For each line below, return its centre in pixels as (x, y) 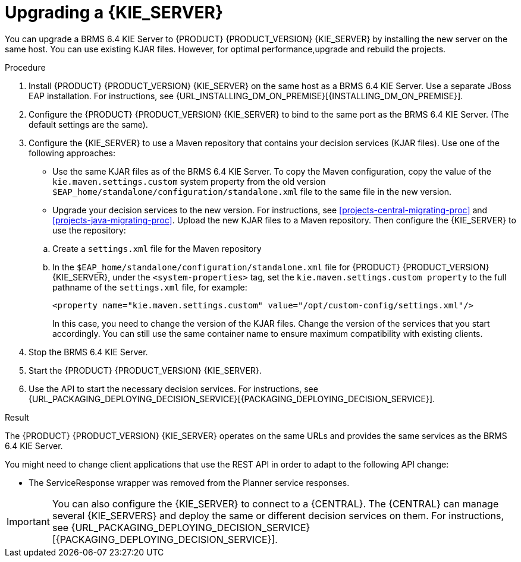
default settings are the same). (88, 124)
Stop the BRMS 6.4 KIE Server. (88, 352)
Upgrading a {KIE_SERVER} (114, 12)
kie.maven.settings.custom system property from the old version (189, 181)
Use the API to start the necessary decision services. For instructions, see (173, 389)
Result (17, 417)
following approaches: (72, 153)
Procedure (25, 67)
